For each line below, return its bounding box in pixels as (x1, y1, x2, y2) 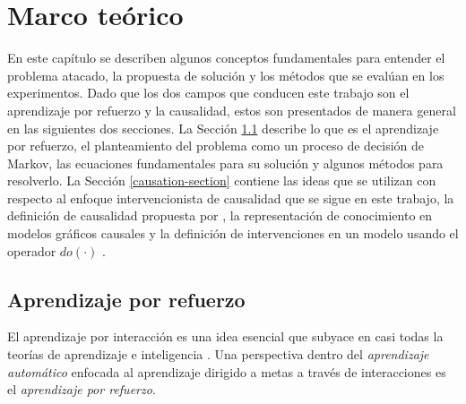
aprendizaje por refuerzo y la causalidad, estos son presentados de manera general (7, 100, 456, 119)
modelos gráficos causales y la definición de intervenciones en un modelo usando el (7, 224, 459, 243)
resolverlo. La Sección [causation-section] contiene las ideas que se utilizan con (7, 171, 436, 190)
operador (7, 241, 56, 260)
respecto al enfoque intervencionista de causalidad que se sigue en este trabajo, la (7, 188, 454, 207)
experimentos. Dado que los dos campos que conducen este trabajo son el (7, 83, 410, 102)
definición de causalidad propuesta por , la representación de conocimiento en (7, 206, 433, 225)
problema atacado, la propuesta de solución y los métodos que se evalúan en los (7, 65, 444, 84)
